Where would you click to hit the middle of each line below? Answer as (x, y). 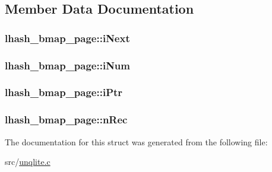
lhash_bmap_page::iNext (67, 38)
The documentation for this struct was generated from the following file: (136, 141)
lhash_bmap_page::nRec (66, 120)
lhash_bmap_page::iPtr (64, 92)
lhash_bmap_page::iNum (67, 65)
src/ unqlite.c (28, 162)
